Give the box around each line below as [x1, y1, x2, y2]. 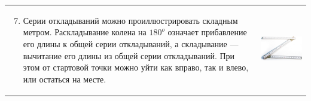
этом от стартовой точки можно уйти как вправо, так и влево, [23, 61, 249, 74]
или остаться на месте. [23, 72, 106, 85]
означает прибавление [167, 26, 247, 38]
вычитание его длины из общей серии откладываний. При [23, 49, 235, 62]
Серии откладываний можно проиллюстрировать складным [23, 14, 238, 26]
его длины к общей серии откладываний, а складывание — [23, 37, 239, 50]
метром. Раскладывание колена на [23, 26, 147, 38]
